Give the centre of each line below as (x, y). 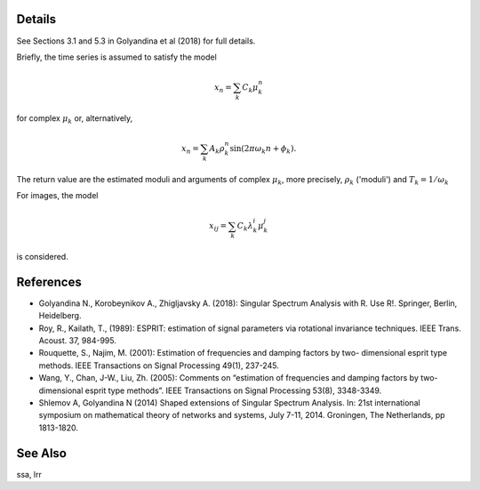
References (49, 281)
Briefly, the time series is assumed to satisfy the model (116, 57)
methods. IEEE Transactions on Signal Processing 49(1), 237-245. (159, 365)
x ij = (218, 227)
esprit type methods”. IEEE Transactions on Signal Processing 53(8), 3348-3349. (233, 390)
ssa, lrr (29, 474)
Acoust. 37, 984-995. (78, 341)
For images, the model (57, 196)
